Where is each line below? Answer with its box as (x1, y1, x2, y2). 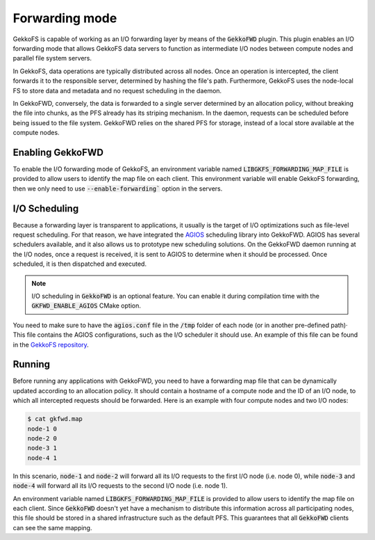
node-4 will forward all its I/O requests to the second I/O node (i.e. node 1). (12, 482, 228, 490)
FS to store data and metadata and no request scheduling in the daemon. (12, 86, 222, 95)
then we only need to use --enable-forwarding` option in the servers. (12, 184, 223, 193)
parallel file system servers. (12, 54, 92, 63)
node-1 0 (27, 424, 58, 433)
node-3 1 (27, 444, 58, 452)
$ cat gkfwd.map (27, 415, 83, 423)
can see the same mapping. (12, 523, 92, 532)
